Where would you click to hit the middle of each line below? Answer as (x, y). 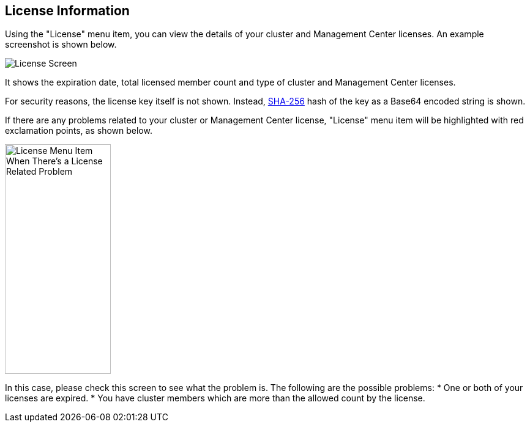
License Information (67, 11)
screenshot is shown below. (61, 45)
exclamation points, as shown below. (79, 131)
